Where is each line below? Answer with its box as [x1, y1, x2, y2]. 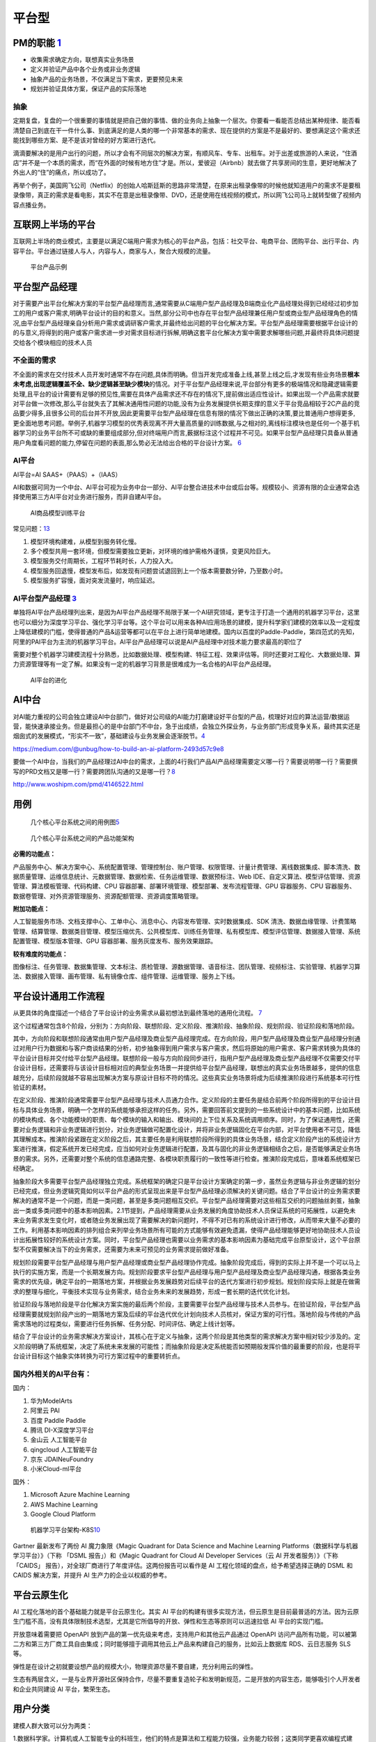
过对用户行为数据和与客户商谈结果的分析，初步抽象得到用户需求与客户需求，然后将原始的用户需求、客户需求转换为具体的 [13, 1044, 361, 1052]
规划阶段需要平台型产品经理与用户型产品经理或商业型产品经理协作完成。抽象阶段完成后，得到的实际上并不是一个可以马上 [13, 1258, 361, 1266]
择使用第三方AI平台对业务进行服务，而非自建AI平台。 [13, 493, 165, 501]
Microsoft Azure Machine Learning [30, 1490, 130, 1499]
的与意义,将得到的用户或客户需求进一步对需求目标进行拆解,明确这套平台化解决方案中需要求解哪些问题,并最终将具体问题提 [13, 328, 360, 337]
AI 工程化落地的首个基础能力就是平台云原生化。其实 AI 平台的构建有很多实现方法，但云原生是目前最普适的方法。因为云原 [13, 1607, 359, 1616]
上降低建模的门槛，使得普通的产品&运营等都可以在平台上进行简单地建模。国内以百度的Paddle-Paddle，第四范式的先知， [13, 628, 359, 636]
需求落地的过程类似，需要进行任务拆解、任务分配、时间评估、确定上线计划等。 [13, 1320, 239, 1328]
